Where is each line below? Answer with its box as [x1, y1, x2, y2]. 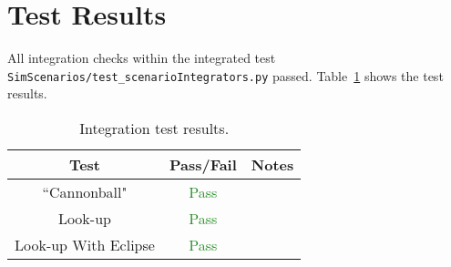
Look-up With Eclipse [15, 233, 155, 255]
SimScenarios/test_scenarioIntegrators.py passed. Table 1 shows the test [7, 66, 444, 85]
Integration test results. [79, 117, 230, 139]
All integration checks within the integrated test [7, 48, 276, 67]
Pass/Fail [169, 153, 237, 175]
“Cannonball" [42, 180, 128, 202]
